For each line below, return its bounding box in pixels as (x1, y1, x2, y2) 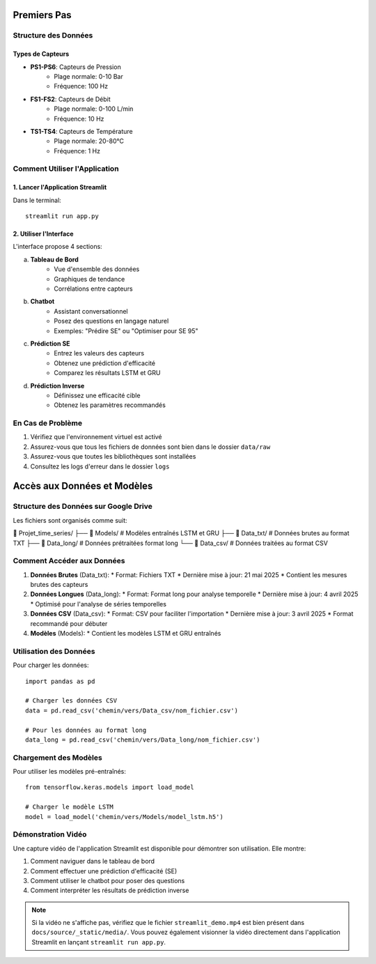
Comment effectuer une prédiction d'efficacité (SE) (30, 866, 178, 875)
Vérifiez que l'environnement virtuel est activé (30, 433, 163, 441)
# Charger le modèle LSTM (25, 803, 114, 811)
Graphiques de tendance (54, 275, 125, 283)
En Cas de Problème (13, 418, 83, 428)
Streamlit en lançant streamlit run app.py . (31, 938, 166, 946)
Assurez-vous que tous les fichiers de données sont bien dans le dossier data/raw (30, 443, 271, 451)
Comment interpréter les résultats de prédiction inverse (30, 886, 189, 895)
